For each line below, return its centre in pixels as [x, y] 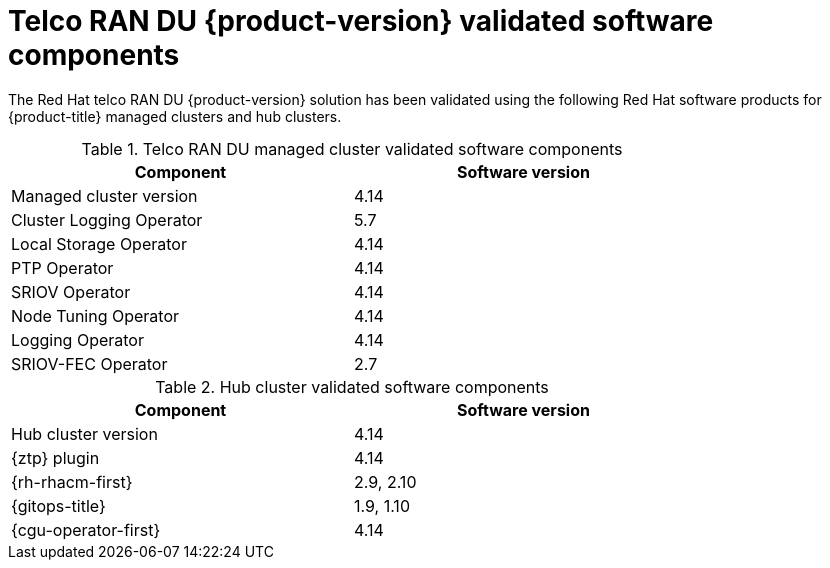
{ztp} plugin [55, 457]
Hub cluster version [84, 433]
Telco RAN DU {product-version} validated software [361, 21]
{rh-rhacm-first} [72, 481]
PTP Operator [62, 267]
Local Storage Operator [99, 243]
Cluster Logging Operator [107, 219]
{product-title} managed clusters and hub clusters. [175, 116]
